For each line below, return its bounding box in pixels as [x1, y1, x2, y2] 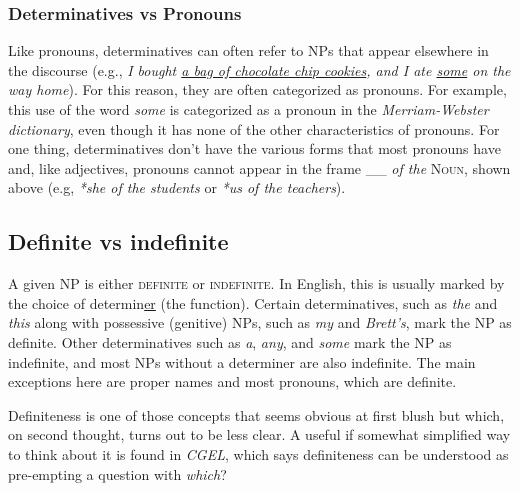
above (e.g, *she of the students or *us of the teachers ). [8, 177, 346, 198]
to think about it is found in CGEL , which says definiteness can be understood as [8, 443, 509, 464]
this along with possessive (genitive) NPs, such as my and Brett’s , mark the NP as [8, 312, 512, 333]
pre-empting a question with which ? [8, 463, 227, 484]
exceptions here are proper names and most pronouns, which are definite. [8, 371, 457, 392]
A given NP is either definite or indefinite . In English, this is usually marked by [8, 273, 505, 294]
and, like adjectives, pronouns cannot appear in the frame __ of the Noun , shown [8, 157, 511, 178]
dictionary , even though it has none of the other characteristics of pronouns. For [8, 118, 500, 139]
